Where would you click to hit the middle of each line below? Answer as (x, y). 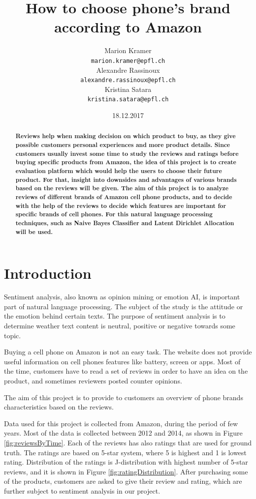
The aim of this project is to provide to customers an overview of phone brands (124, 397)
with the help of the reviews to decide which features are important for (121, 205)
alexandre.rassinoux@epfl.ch (128, 80)
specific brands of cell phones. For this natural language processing (114, 214)
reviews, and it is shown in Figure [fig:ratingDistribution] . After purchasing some (126, 471)
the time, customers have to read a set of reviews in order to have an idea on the (126, 371)
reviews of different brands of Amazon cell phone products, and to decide (124, 197)
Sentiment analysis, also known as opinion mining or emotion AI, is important (122, 297)
